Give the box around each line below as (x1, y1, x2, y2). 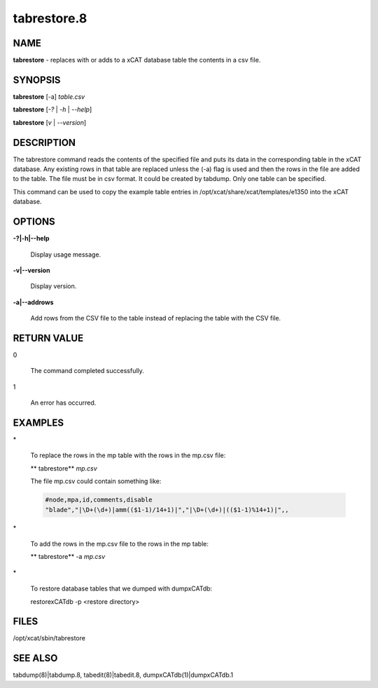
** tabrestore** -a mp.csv (30, 553, 106, 561)
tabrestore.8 (13, 11, 87, 26)
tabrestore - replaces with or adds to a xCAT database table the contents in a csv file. (13, 56, 261, 65)
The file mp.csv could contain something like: (30, 477, 162, 485)
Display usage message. (30, 250, 101, 259)
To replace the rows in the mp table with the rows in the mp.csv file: (30, 451, 226, 459)
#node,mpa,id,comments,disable (45, 496, 153, 504)
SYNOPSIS (13, 74, 61, 86)
